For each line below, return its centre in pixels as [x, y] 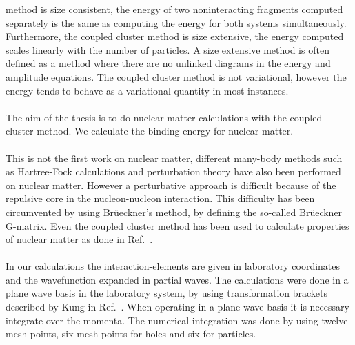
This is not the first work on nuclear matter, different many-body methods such [174, 158]
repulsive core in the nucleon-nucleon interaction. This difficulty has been [160, 198]
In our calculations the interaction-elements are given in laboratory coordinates [173, 266]
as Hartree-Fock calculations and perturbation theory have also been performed [173, 171]
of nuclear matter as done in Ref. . [79, 239]
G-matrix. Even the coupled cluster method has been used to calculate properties [177, 225]
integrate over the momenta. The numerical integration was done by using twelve [177, 320]
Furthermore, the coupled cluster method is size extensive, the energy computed [175, 36]
